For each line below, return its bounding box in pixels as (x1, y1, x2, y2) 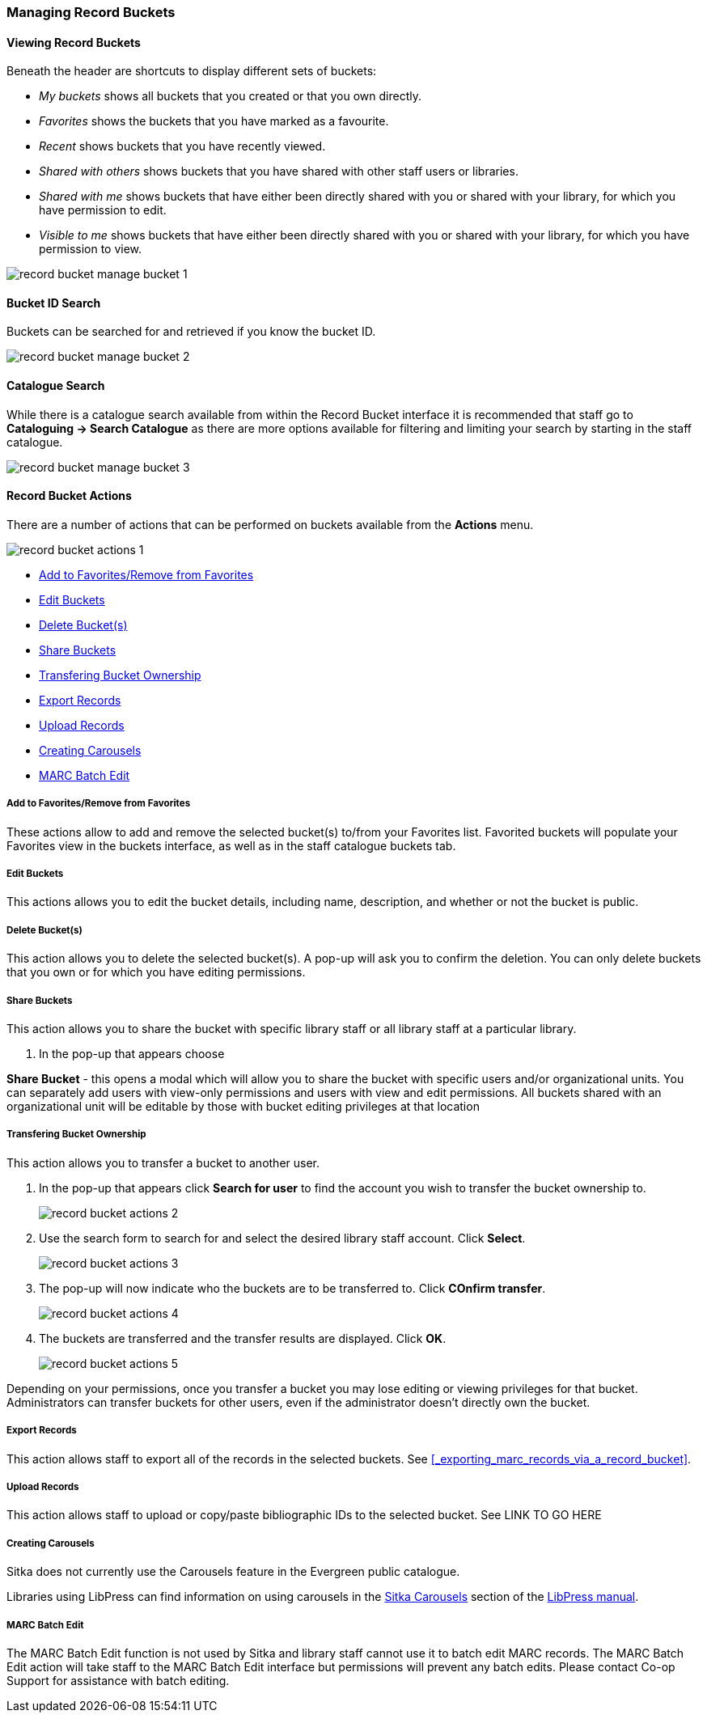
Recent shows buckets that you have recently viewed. (39, 139, 326, 154)
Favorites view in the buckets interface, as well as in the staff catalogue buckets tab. (6, 838, 456, 853)
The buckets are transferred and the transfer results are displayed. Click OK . (39, 1331, 447, 1345)
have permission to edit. (39, 203, 167, 218)
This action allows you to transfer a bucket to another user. (6, 1155, 320, 1170)
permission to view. (39, 242, 142, 256)
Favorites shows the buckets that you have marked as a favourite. (39, 114, 389, 129)
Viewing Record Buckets (6, 35, 141, 49)
